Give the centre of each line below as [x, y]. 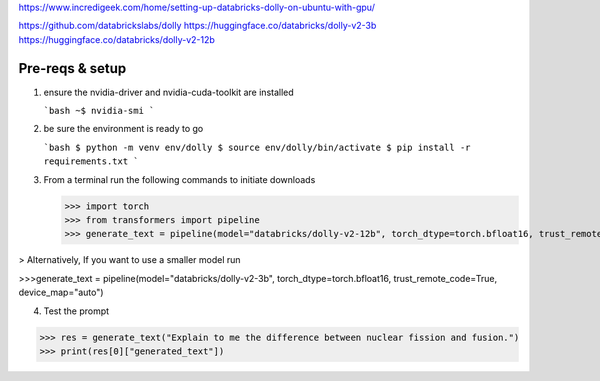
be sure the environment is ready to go [123, 129]
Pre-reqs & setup [72, 68]
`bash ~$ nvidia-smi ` [99, 111]
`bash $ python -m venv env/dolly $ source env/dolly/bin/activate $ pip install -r [257, 147]
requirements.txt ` [91, 161]
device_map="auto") [61, 292]
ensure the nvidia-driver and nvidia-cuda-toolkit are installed [168, 92]
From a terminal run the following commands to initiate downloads [179, 179]
